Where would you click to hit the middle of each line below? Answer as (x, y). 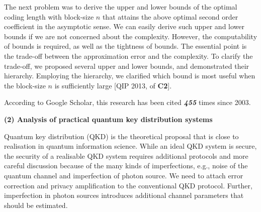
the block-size (25, 85)
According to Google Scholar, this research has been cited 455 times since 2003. (127, 102)
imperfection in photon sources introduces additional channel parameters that (124, 195)
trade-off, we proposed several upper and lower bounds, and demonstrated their (127, 66)
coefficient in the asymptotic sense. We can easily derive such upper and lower (124, 26)
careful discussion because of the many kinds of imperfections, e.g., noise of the (126, 166)
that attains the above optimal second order (170, 16)
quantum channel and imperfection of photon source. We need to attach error (124, 175)
